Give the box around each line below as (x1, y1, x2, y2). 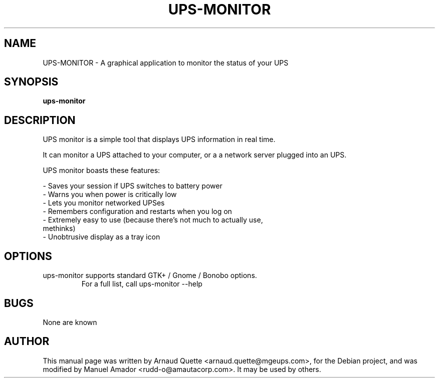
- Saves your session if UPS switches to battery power (43, 181, 223, 190)
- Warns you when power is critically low (43, 190, 177, 199)
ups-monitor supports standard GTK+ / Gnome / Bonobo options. (43, 271, 257, 280)
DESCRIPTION (4, 113, 76, 126)
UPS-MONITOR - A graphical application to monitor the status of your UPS (43, 58, 289, 67)
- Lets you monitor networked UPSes (43, 198, 165, 207)
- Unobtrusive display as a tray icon (43, 232, 160, 241)
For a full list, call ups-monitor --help (81, 279, 202, 288)
